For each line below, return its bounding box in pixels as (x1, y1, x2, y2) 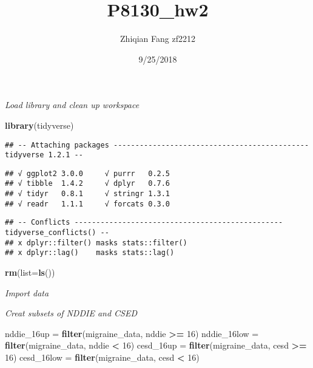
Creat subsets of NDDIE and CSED (5, 307, 138, 319)
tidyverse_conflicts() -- (5, 228, 109, 237)
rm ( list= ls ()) (5, 266, 55, 279)
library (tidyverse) (5, 118, 74, 131)
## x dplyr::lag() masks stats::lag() (5, 248, 175, 257)
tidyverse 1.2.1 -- (5, 151, 83, 160)
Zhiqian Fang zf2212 (120, 32, 195, 45)
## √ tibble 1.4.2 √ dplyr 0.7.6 (5, 179, 170, 188)
